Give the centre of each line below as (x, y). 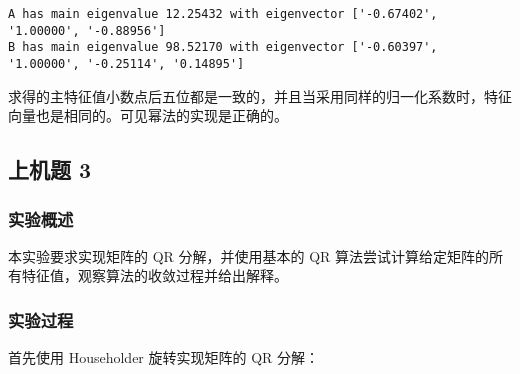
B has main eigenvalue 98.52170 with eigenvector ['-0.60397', (223, 47)
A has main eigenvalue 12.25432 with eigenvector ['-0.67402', (223, 14)
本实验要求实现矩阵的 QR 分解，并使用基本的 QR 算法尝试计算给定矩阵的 (249, 255)
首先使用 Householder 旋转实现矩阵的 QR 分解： (164, 357)
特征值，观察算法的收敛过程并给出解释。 (154, 275)
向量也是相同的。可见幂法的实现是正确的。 (148, 115)
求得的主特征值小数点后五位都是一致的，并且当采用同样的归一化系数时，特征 (260, 95)
